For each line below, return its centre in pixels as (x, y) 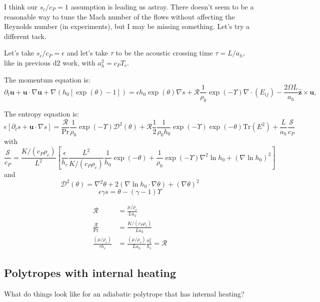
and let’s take (87, 53)
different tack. (25, 36)
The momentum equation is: (47, 79)
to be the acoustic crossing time (164, 53)
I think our (21, 6)
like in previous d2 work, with (50, 62)
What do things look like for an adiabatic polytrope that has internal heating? (124, 293)
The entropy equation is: (42, 114)
